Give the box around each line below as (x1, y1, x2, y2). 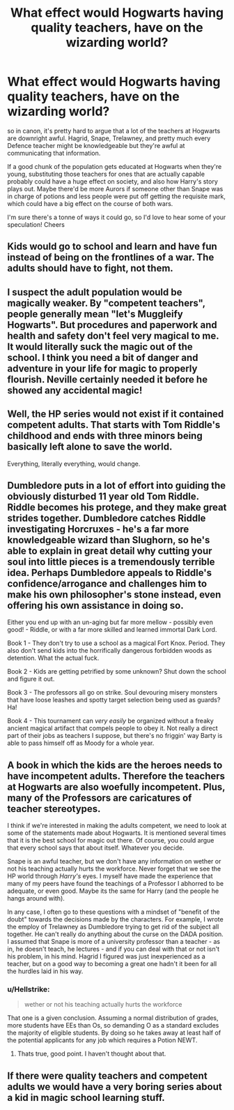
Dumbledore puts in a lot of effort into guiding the (7, 480, 226, 491)
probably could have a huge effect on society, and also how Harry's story (7, 177, 218, 186)
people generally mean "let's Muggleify (7, 308, 183, 320)
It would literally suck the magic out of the (7, 341, 193, 353)
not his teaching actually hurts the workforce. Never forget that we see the (7, 864, 221, 873)
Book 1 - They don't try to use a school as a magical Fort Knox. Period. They (7, 639, 226, 647)
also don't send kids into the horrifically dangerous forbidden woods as (7, 646, 212, 655)
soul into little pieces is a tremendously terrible (7, 556, 215, 568)
